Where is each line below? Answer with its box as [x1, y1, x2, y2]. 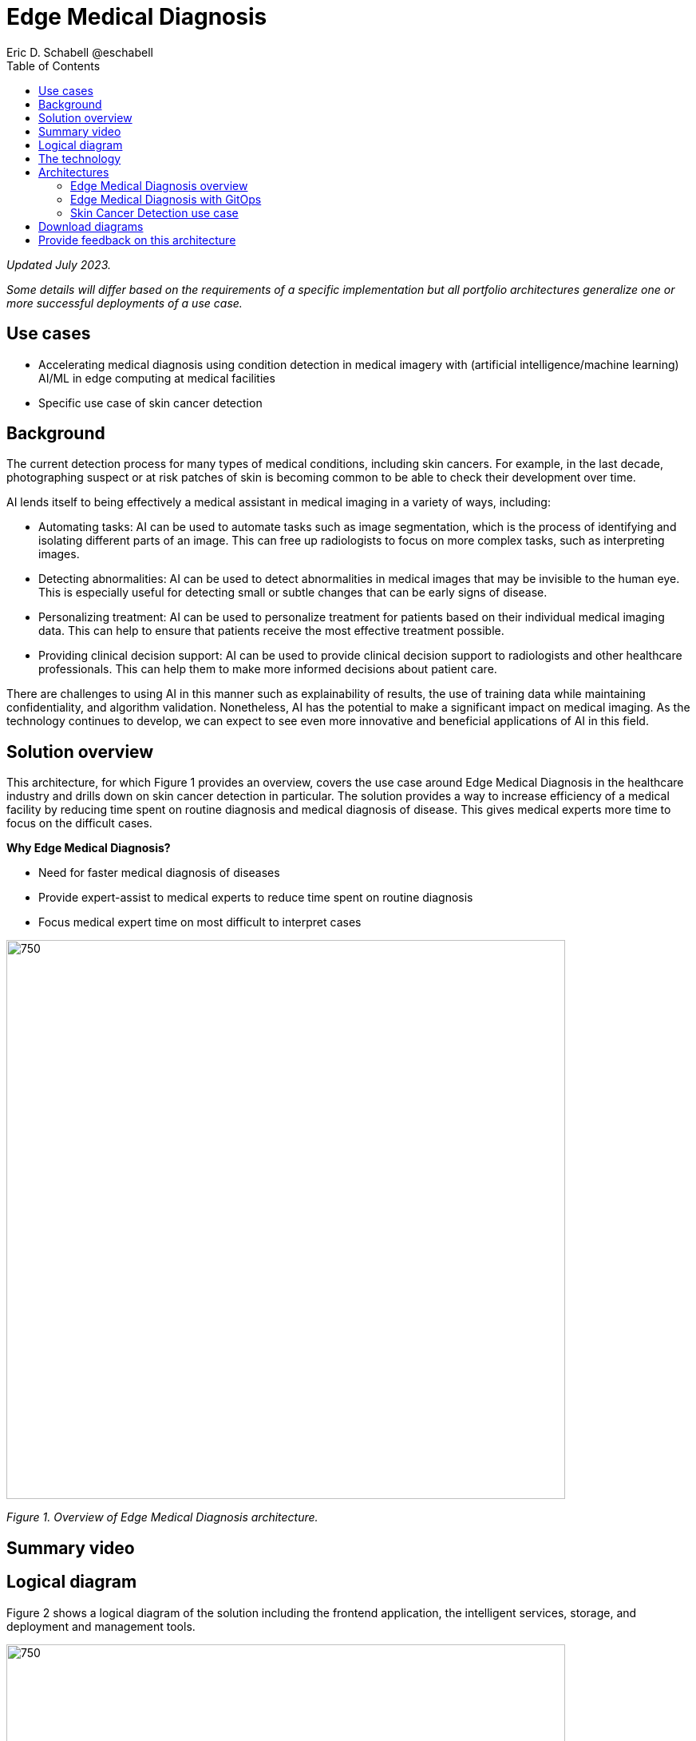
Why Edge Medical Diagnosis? [6, 841, 171, 855]
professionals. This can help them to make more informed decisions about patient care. [38, 662, 497, 676]
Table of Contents [6, 58, 101, 73]
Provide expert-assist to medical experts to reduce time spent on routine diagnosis [38, 890, 473, 905]
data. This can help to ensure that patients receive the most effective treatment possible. [38, 624, 504, 638]
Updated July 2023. [6, 257, 111, 272]
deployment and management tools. [6, 1619, 196, 1633]
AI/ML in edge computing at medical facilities [38, 371, 275, 385]
